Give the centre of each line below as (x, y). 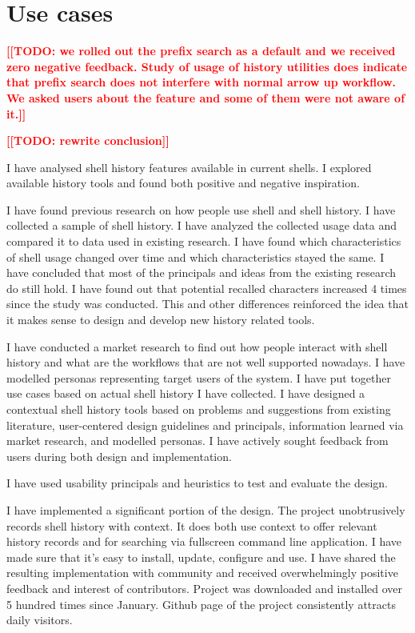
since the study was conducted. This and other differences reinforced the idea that (207, 304)
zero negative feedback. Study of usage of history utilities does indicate (207, 66)
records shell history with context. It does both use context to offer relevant (192, 525)
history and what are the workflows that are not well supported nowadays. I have (206, 362)
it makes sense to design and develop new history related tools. (161, 320)
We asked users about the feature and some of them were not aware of (206, 97)
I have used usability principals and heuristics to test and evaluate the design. (198, 483)
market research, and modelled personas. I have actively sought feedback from (198, 441)
